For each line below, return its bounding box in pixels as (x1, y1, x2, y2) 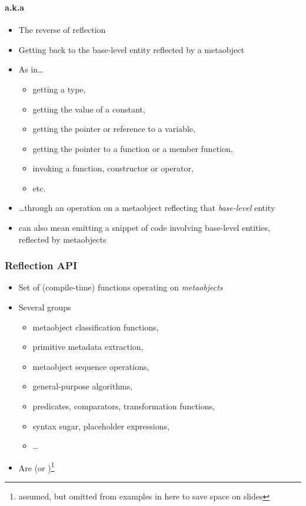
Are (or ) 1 (18, 459, 55, 474)
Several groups (18, 301, 71, 313)
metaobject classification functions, (32, 320, 159, 333)
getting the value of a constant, (32, 102, 145, 115)
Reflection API (5, 258, 78, 273)
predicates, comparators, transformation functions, (32, 400, 215, 412)
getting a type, (32, 82, 86, 95)
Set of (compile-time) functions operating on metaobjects (18, 281, 223, 293)
